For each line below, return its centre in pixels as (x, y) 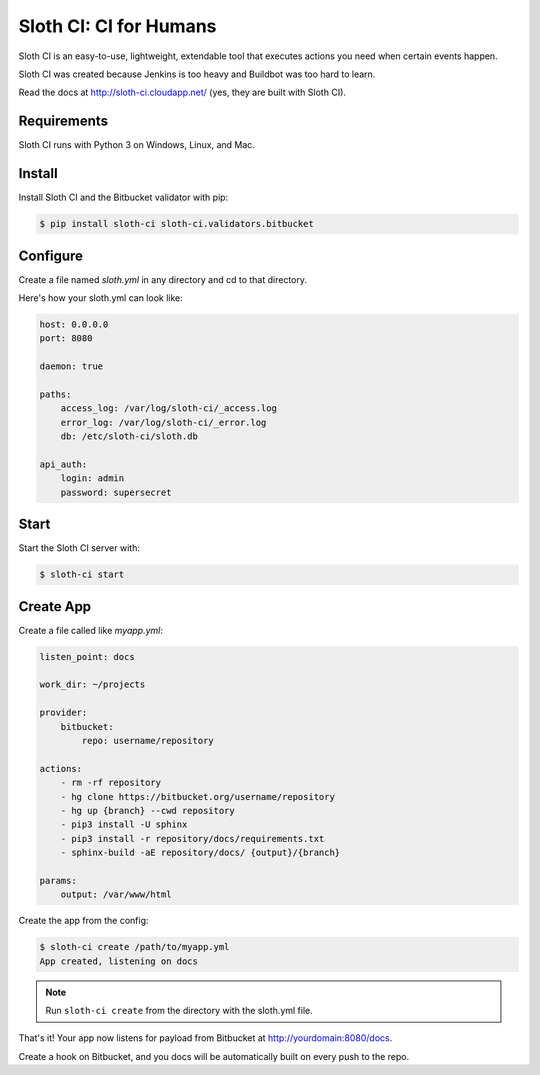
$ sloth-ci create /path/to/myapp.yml (134, 947)
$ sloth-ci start (82, 574)
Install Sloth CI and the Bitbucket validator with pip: (123, 197)
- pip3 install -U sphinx (124, 824)
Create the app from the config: (83, 921)
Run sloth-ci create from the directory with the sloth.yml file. (179, 1011)
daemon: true (71, 366)
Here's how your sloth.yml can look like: (101, 298)
